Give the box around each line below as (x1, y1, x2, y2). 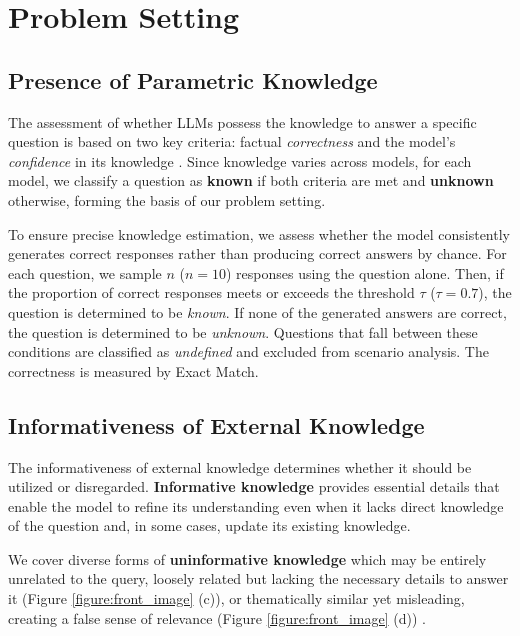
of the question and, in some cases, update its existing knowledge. (8, 515, 411, 536)
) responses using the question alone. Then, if (225, 262, 504, 283)
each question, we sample (8, 262, 162, 283)
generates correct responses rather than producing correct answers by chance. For (8, 243, 507, 264)
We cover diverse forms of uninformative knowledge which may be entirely (8, 548, 487, 569)
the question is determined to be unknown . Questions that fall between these (8, 321, 478, 342)
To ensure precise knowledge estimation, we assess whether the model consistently (8, 223, 510, 244)
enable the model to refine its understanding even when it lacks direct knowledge (8, 495, 504, 516)
